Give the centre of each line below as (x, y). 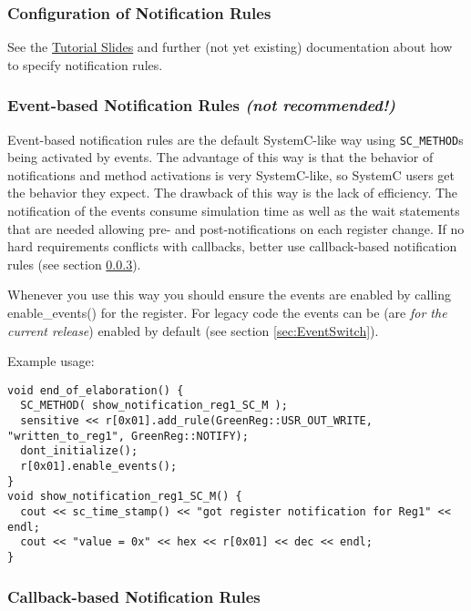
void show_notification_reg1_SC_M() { (125, 497)
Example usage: (51, 361)
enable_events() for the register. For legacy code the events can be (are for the (227, 313)
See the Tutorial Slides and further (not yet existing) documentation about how (230, 47)
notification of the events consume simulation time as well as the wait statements (234, 211)
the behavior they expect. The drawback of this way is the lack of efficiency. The (233, 193)
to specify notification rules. (85, 64)
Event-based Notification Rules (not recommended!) (201, 105)
